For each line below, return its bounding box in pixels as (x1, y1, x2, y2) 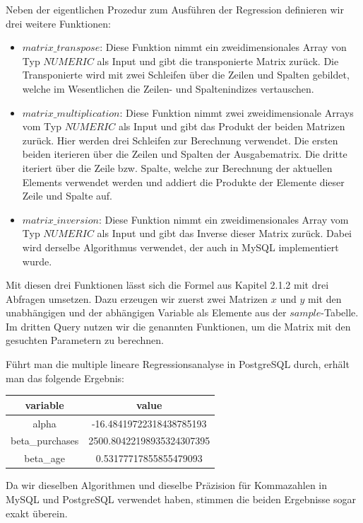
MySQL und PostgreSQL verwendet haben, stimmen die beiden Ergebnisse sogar (6, 491, 357, 506)
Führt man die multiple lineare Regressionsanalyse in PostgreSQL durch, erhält (6, 357, 350, 372)
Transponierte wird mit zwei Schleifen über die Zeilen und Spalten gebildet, (22, 67, 350, 82)
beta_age (24, 451, 65, 466)
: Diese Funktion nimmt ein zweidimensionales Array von (100, 40, 347, 54)
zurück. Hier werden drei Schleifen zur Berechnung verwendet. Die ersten (22, 132, 338, 147)
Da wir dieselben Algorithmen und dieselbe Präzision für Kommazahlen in (6, 478, 328, 493)
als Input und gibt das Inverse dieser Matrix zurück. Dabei (97, 226, 352, 241)
